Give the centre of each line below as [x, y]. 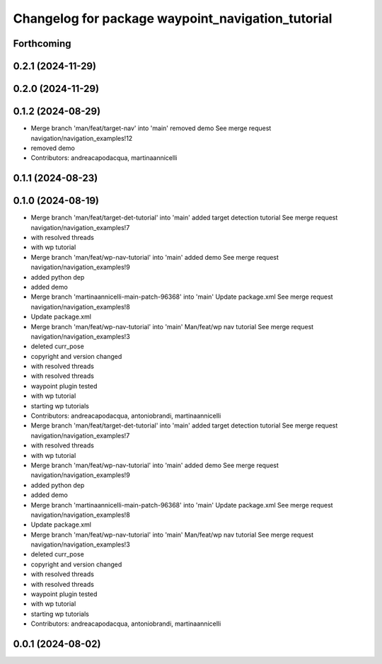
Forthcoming [42, 44]
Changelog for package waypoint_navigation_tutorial [173, 18]
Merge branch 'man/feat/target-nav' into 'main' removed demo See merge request [151, 128]
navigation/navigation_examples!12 [82, 138]
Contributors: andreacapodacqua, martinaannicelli [104, 158]
